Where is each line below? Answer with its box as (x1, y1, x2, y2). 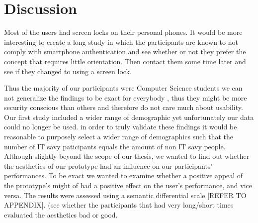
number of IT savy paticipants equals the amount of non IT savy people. (4, 141, 226, 151)
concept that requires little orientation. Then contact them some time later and (4, 56, 246, 66)
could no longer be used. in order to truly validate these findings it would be (4, 121, 237, 132)
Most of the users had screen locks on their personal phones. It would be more (4, 27, 243, 37)
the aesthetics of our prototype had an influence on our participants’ (4, 160, 213, 171)
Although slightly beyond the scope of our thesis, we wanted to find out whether (4, 151, 250, 161)
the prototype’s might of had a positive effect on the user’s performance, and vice (4, 180, 252, 191)
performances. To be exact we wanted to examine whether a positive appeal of (4, 170, 243, 181)
